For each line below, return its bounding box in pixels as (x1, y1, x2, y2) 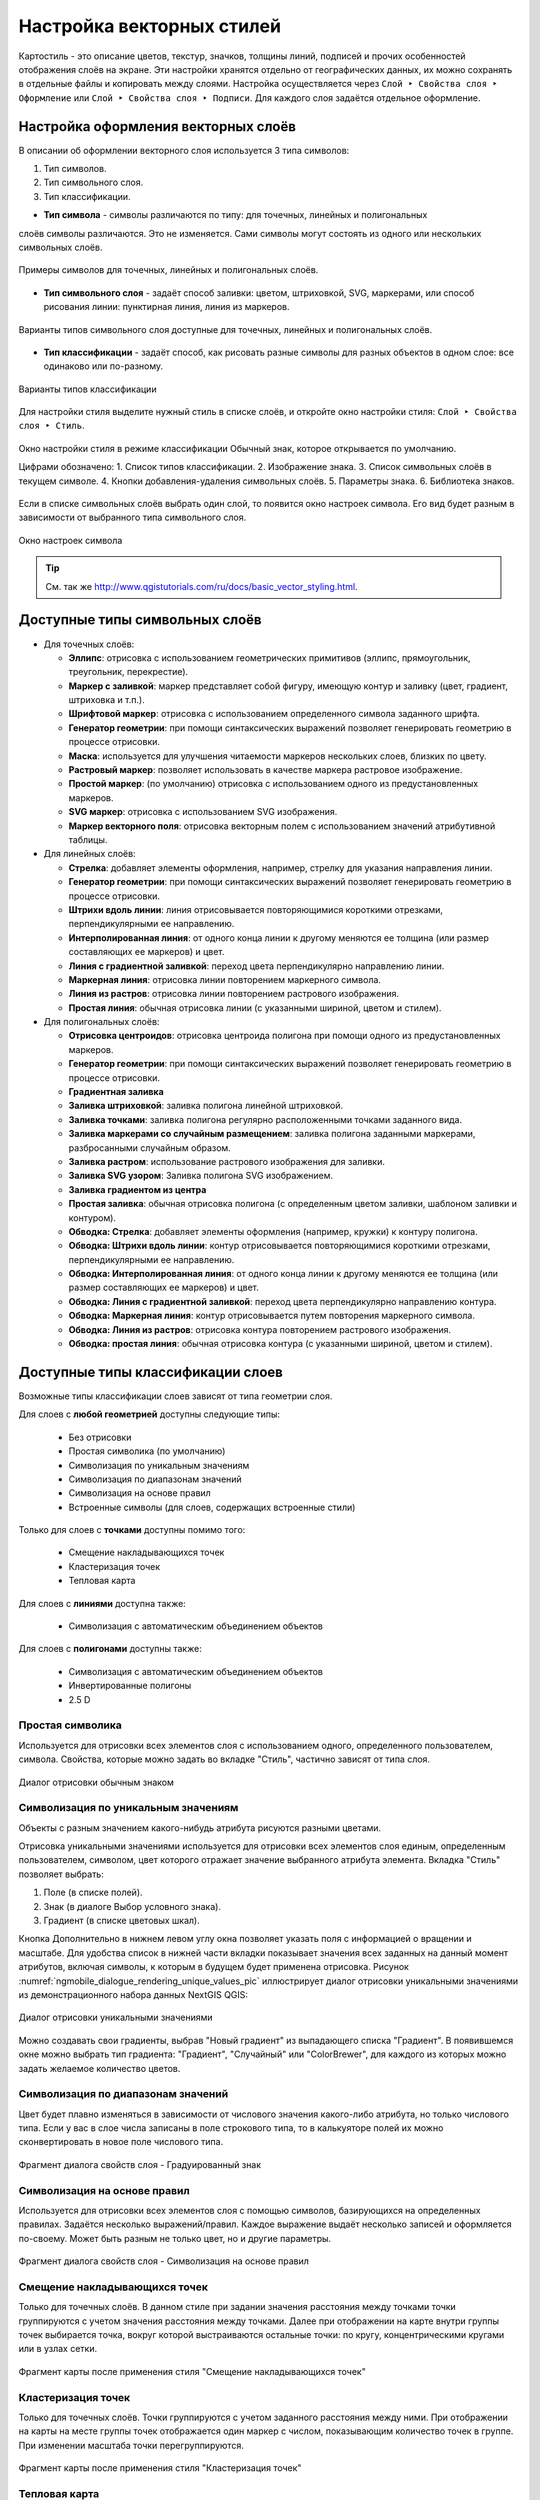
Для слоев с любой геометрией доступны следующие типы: (18, 1408, 280, 1420)
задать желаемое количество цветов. (18, 2062, 181, 2074)
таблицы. (68, 833, 108, 845)
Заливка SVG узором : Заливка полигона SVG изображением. (68, 1170, 334, 1182)
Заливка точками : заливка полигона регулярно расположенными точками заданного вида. (68, 1113, 463, 1125)
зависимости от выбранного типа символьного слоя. (18, 511, 247, 524)
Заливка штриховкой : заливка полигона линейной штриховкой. (68, 1100, 344, 1112)
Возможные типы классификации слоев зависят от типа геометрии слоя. (18, 1390, 333, 1402)
